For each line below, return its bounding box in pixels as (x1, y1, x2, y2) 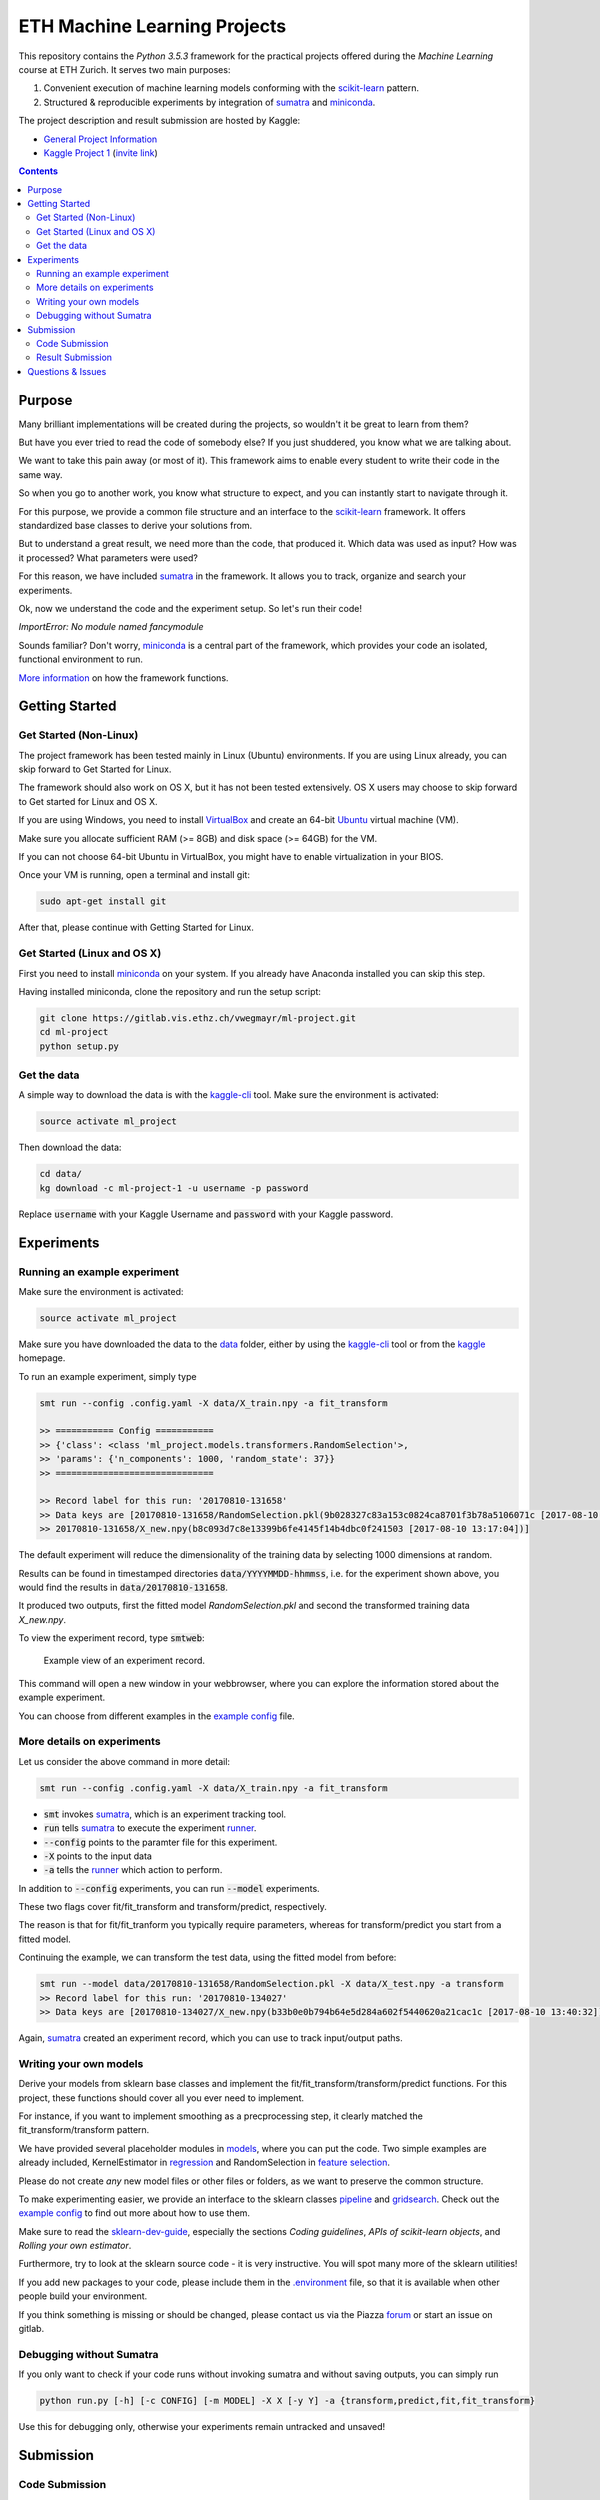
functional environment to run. (18, 653, 144, 665)
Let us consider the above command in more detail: (18, 1755, 230, 1767)
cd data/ (39, 1168, 83, 1180)
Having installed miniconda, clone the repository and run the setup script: (18, 985, 322, 997)
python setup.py (39, 1040, 120, 1052)
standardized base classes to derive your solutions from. (18, 520, 253, 531)
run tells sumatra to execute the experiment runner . (43, 1822, 257, 1834)
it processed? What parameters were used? (18, 551, 199, 564)
